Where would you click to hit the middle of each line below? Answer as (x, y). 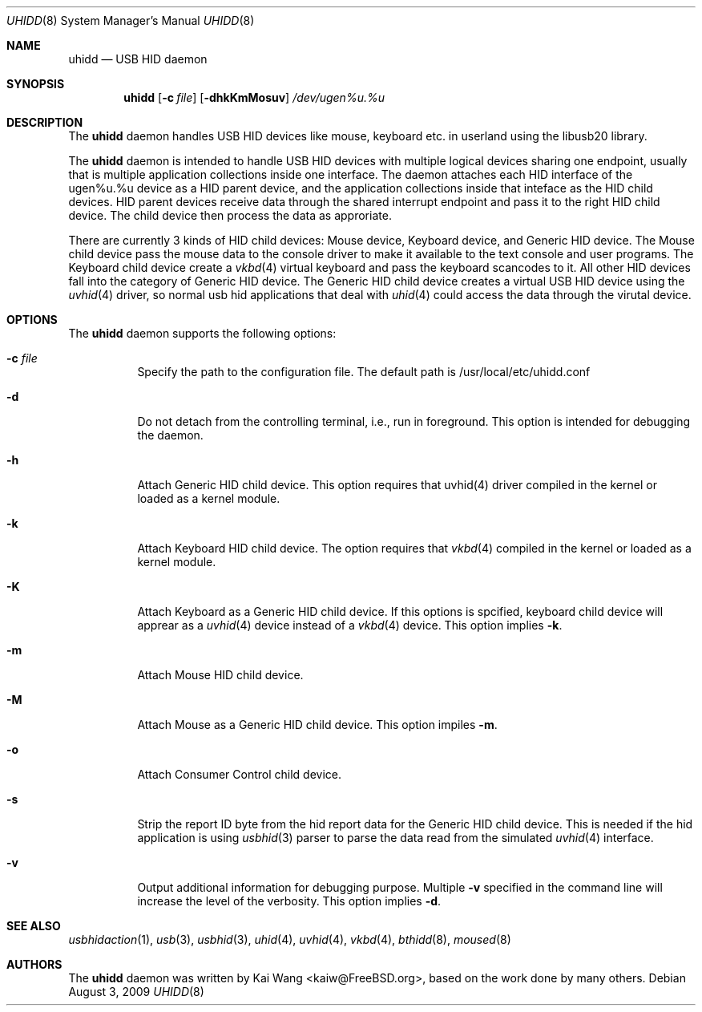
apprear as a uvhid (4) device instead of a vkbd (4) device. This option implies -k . (350, 625)
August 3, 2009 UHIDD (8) (136, 992)
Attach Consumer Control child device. (239, 774)
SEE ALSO (34, 926)
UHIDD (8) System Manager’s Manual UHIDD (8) (131, 20)
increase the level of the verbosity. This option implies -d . (289, 901)
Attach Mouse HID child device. (220, 675)
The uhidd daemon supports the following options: (202, 333)
